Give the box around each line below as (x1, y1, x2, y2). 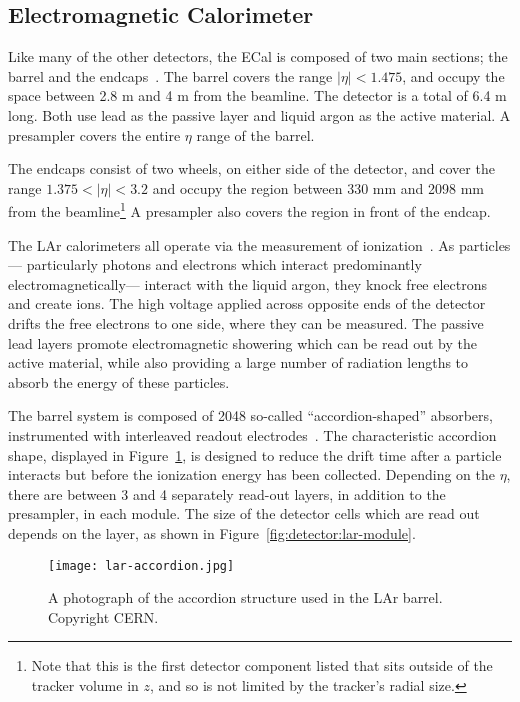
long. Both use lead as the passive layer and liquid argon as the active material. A (8, 104, 511, 125)
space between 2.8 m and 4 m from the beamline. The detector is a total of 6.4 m (8, 85, 507, 106)
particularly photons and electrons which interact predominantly (26, 254, 422, 275)
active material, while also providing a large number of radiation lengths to (8, 352, 469, 373)
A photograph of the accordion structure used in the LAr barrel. (48, 587, 443, 608)
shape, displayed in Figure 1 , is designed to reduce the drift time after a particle (8, 444, 502, 465)
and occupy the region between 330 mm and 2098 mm (152, 177, 485, 198)
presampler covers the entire (8, 124, 181, 145)
